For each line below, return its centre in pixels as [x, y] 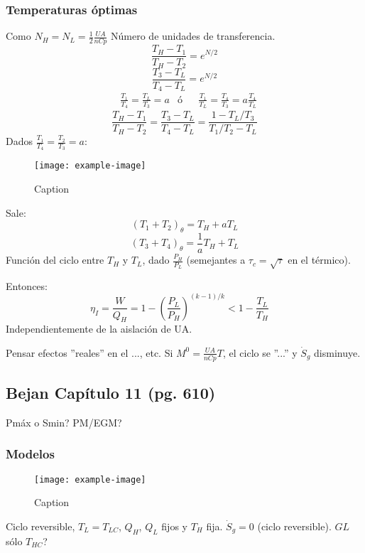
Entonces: [27, 285]
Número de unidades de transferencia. [193, 36]
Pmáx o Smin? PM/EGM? [64, 422]
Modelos [30, 454]
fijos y [174, 526]
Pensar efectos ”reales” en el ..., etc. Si [89, 352]
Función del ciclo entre [55, 260]
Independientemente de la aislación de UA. [99, 329]
